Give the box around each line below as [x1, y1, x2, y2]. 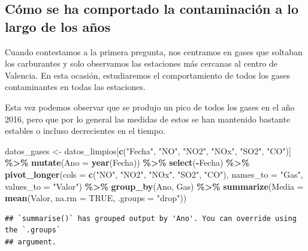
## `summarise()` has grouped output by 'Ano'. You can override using [5, 214, 297, 223]
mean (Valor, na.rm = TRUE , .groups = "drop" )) [5, 192, 187, 204]
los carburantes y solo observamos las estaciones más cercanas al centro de [5, 57, 278, 70]
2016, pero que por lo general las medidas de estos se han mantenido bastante [5, 112, 291, 125]
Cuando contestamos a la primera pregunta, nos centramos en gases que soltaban [5, 45, 303, 58]
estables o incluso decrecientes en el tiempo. [5, 124, 165, 137]
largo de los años [5, 17, 111, 35]
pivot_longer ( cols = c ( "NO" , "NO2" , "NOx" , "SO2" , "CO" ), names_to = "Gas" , [5, 168, 303, 180]
